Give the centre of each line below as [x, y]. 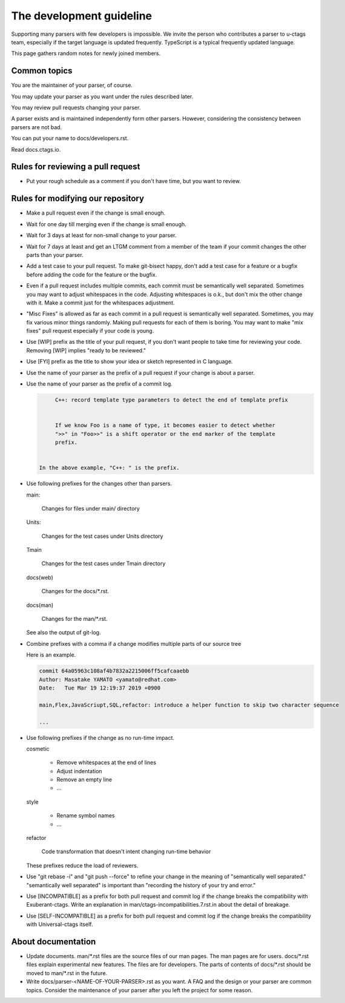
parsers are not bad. [37, 127]
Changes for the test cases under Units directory [102, 536]
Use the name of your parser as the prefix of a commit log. [99, 384]
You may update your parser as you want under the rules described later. [102, 96]
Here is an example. [51, 655]
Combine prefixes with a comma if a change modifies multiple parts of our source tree [134, 643]
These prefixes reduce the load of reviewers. [82, 865]
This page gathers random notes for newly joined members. [86, 53]
